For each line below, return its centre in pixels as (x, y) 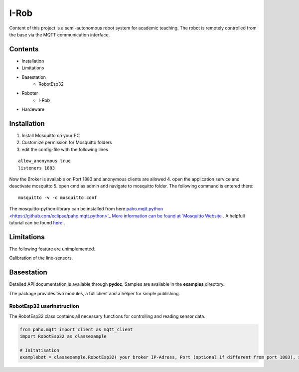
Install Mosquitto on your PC (51, 136)
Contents (24, 49)
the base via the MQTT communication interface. (60, 34)
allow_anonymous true (44, 161)
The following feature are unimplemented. (52, 249)
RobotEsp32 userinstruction (44, 306)
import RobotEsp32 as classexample (63, 336)
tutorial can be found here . (37, 223)
